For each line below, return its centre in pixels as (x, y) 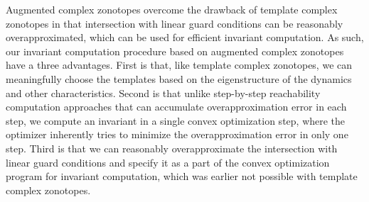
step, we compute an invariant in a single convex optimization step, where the (176, 120)
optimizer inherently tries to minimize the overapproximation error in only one (177, 134)
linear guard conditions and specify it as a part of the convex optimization (168, 162)
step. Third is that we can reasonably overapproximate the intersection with (172, 148)
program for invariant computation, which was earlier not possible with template (182, 176)
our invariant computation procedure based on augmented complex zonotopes (175, 51)
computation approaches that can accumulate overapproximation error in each (176, 107)
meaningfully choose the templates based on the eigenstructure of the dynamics (179, 78)
